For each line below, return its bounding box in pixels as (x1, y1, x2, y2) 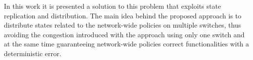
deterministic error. (4, 48, 61, 58)
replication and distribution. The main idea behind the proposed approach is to (4, 10, 241, 20)
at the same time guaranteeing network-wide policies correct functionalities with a (4, 39, 249, 49)
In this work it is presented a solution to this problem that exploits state (4, 1, 221, 11)
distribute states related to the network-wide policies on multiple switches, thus (4, 20, 241, 30)
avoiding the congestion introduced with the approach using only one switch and (4, 29, 245, 39)
